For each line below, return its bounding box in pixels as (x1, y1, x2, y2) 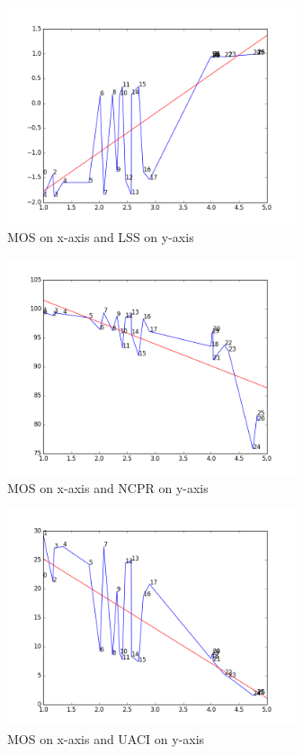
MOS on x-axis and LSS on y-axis (7, 227, 194, 246)
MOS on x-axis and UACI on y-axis (7, 729, 205, 748)
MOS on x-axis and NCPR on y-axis (7, 478, 209, 497)
